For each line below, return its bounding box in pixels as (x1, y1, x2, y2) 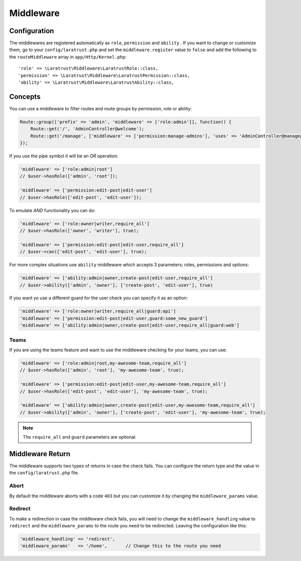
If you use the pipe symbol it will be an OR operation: (9, 153, 119, 159)
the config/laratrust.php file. (9, 470, 79, 476)
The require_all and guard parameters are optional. (23, 434, 137, 440)
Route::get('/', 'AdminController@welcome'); (30, 126, 144, 132)
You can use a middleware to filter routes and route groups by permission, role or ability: (9, 105, 192, 111)
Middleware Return (9, 449, 70, 458)
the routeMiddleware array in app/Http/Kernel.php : (9, 54, 127, 60)
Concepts (9, 92, 41, 101)
